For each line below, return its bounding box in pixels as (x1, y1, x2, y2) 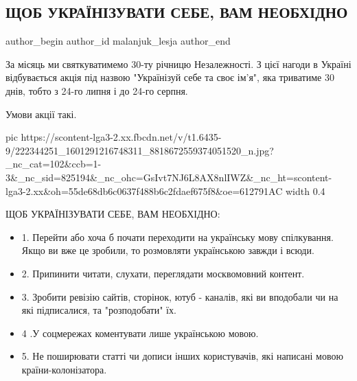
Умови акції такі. (5, 106, 77, 121)
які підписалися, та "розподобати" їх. (21, 303, 176, 317)
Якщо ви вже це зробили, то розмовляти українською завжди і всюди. (21, 243, 314, 257)
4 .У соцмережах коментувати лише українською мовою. (21, 325, 259, 340)
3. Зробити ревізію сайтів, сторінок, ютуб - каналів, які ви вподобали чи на (21, 289, 338, 303)
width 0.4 (285, 183, 325, 198)
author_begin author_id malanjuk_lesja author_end (5, 34, 231, 48)
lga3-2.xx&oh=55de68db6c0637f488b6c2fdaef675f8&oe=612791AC (5, 183, 283, 198)
